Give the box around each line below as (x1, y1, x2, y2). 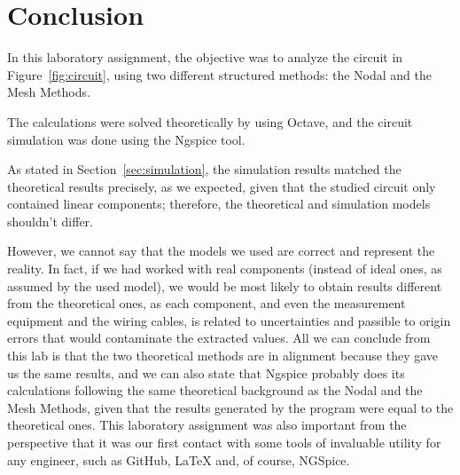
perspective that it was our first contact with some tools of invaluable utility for (7, 433, 441, 451)
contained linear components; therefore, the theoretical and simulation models (7, 194, 431, 213)
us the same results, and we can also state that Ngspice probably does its (7, 363, 405, 382)
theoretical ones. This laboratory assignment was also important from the (7, 416, 407, 434)
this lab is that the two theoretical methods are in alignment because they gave (7, 346, 439, 365)
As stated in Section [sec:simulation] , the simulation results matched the (7, 160, 402, 178)
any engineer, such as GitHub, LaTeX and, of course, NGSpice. (7, 450, 350, 469)
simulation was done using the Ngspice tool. (7, 130, 246, 148)
